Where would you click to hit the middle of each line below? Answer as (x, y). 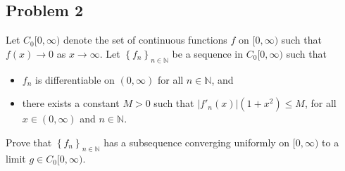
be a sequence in (208, 53)
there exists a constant (71, 103)
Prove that (29, 142)
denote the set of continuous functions (145, 40)
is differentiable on (75, 79)
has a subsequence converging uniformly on (197, 142)
